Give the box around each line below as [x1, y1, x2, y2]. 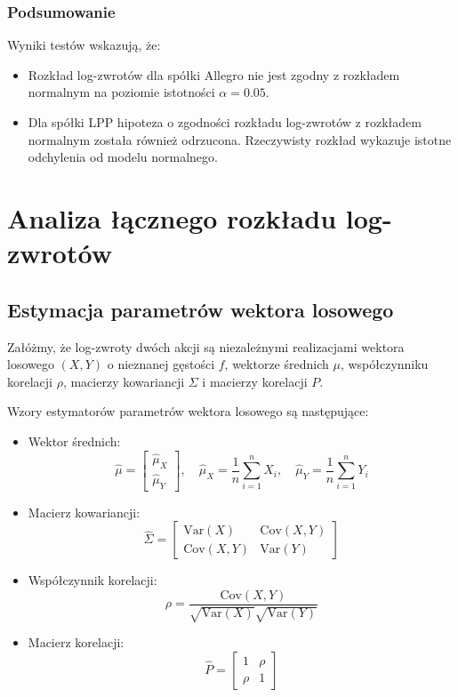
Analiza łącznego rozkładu [7, 199, 337, 236]
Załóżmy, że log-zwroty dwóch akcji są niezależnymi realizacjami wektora [7, 337, 405, 356]
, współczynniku [340, 355, 429, 373]
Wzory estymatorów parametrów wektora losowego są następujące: [7, 402, 369, 421]
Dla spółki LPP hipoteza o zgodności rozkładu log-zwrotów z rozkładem [28, 113, 422, 131]
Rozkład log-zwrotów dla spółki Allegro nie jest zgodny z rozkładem [28, 65, 400, 84]
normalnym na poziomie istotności [28, 83, 215, 101]
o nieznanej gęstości [107, 355, 215, 373]
